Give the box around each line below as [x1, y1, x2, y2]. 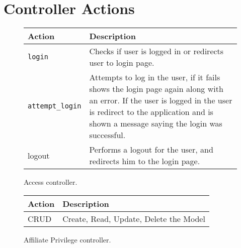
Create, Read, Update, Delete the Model [62, 212, 205, 224]
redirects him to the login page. [89, 155, 200, 167]
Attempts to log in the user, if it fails [89, 71, 220, 83]
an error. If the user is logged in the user [89, 94, 232, 106]
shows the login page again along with [89, 83, 223, 95]
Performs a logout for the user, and [89, 144, 213, 156]
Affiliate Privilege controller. [24, 234, 111, 244]
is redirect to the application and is [89, 106, 213, 118]
